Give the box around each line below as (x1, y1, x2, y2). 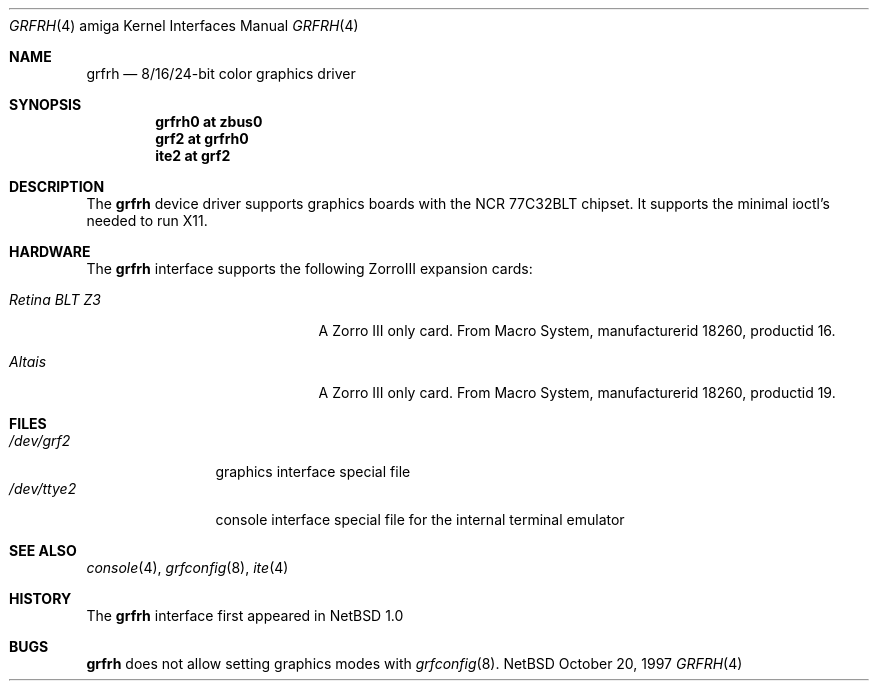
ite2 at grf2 (155, 147, 231, 164)
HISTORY (9, 590, 72, 607)
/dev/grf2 (9, 432, 71, 449)
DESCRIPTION (9, 178, 105, 195)
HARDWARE (9, 243, 91, 260)
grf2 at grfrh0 (155, 130, 249, 147)
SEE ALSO (9, 542, 77, 559)
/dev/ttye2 (9, 480, 77, 497)
